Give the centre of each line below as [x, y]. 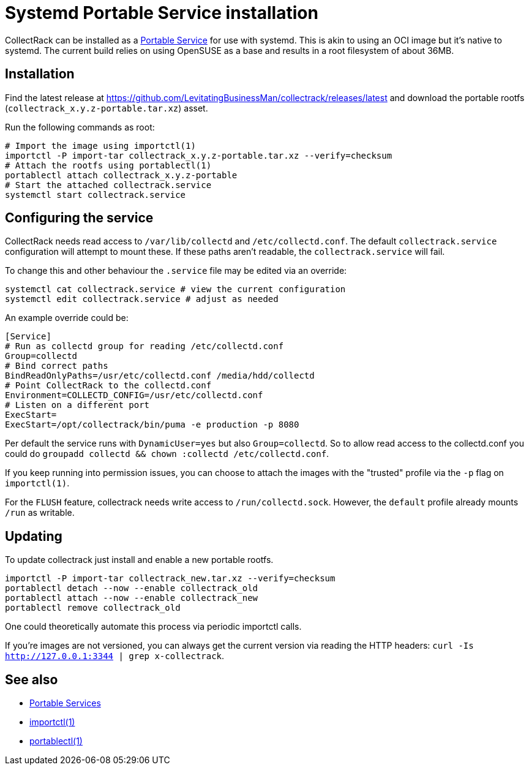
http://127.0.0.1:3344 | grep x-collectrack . [115, 656]
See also [32, 679]
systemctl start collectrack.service [96, 194]
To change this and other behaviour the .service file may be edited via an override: [176, 271]
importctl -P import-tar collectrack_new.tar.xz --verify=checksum [170, 579]
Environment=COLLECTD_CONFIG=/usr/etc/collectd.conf [134, 395]
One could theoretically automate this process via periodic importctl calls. [153, 627]
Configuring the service [79, 218]
